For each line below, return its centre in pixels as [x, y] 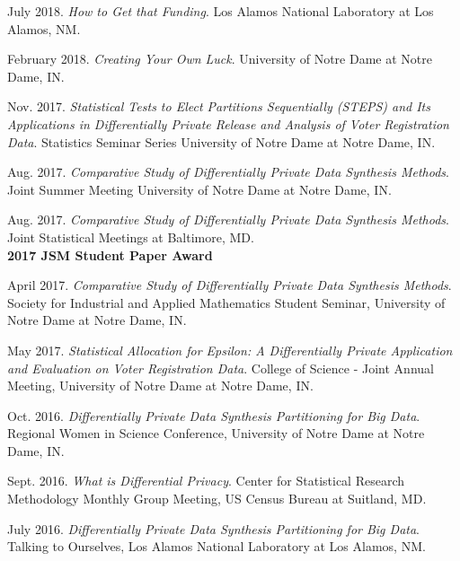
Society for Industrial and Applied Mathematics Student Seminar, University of [226, 302]
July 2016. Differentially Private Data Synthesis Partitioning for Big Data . [214, 528]
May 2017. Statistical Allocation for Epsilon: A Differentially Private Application [230, 350]
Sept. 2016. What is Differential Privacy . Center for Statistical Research [206, 481]
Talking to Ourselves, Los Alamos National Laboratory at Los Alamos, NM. [217, 546]
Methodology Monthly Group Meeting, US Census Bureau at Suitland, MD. [217, 499]
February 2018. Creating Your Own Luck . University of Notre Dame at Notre [220, 59]
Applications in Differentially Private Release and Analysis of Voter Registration [228, 123]
